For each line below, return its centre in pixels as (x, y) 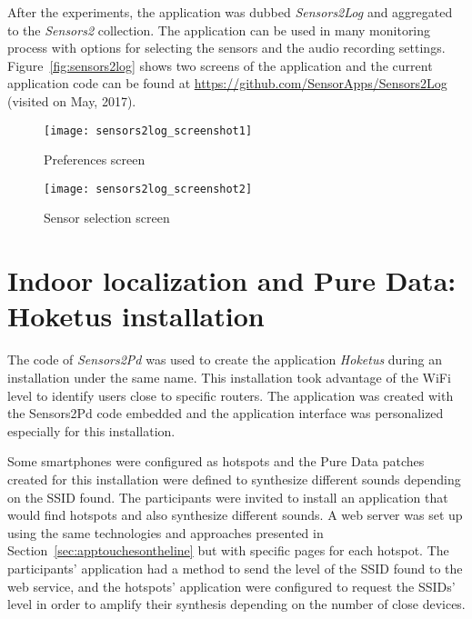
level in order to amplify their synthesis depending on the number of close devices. (236, 604)
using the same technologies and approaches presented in (166, 532)
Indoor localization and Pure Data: (232, 280)
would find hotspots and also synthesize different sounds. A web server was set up (235, 515)
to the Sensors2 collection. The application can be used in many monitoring (219, 30)
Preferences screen (95, 160)
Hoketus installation (136, 316)
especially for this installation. (91, 430)
